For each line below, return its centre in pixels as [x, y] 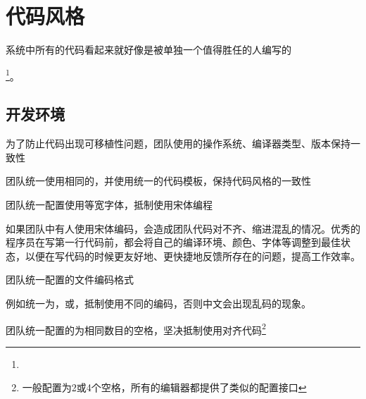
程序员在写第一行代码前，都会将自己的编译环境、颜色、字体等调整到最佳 [173, 242]
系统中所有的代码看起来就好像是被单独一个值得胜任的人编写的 [149, 50]
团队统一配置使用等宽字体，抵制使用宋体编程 [109, 204]
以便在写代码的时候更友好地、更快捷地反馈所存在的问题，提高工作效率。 [193, 256]
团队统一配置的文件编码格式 [70, 280]
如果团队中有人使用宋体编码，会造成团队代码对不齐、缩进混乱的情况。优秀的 [183, 228]
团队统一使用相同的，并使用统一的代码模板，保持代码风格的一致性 [158, 181]
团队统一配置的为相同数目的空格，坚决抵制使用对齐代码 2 [136, 329]
